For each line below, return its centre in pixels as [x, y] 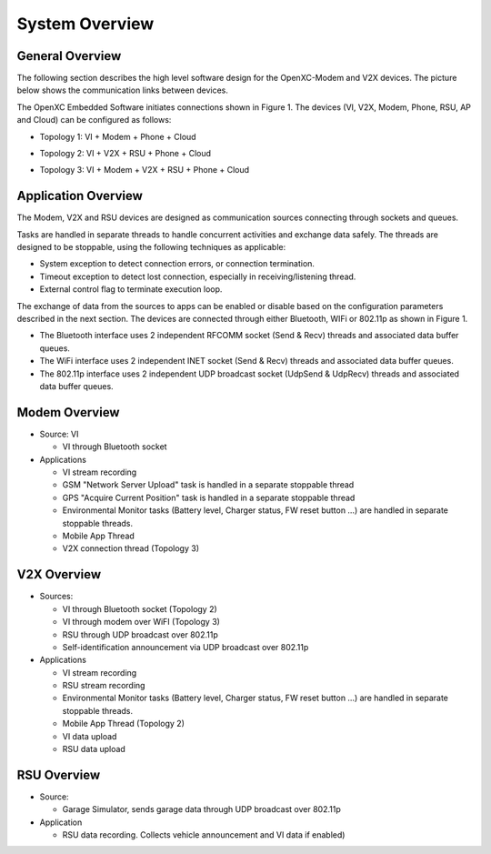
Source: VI [59, 434]
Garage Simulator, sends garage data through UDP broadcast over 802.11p [201, 809]
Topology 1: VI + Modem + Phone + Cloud [118, 136]
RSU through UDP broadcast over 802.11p [140, 634]
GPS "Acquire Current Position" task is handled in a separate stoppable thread [209, 497]
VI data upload [90, 736]
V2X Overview [59, 574]
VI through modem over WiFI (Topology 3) [141, 622]
